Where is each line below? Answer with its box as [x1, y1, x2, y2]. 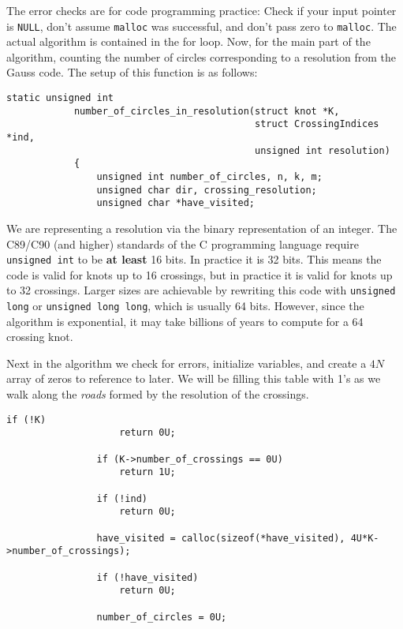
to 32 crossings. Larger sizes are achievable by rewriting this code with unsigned [6, 282, 396, 298]
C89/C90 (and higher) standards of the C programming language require [6, 235, 359, 252]
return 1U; [119, 466, 176, 478]
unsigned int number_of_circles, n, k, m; [96, 170, 323, 182]
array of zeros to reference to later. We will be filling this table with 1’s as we [6, 370, 381, 387]
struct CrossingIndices [255, 118, 379, 130]
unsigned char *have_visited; [96, 197, 255, 209]
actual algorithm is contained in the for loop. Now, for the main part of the [6, 33, 371, 50]
